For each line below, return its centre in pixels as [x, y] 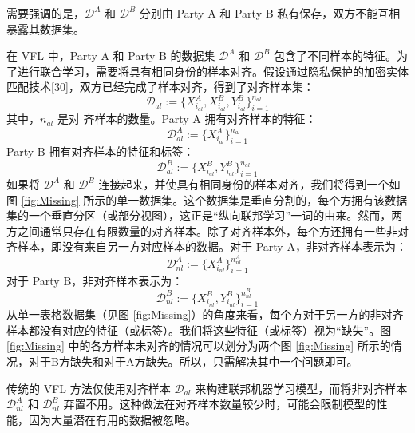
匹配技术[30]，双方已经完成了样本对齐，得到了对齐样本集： [160, 87]
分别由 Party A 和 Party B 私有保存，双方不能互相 [270, 13]
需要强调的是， [45, 13]
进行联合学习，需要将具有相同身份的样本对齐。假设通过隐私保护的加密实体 [213, 71]
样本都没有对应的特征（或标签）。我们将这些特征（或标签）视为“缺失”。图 [199, 330]
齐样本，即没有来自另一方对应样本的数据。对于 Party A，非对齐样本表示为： [207, 246]
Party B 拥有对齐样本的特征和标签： [101, 151]
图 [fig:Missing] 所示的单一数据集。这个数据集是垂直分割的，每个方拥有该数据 [207, 199]
